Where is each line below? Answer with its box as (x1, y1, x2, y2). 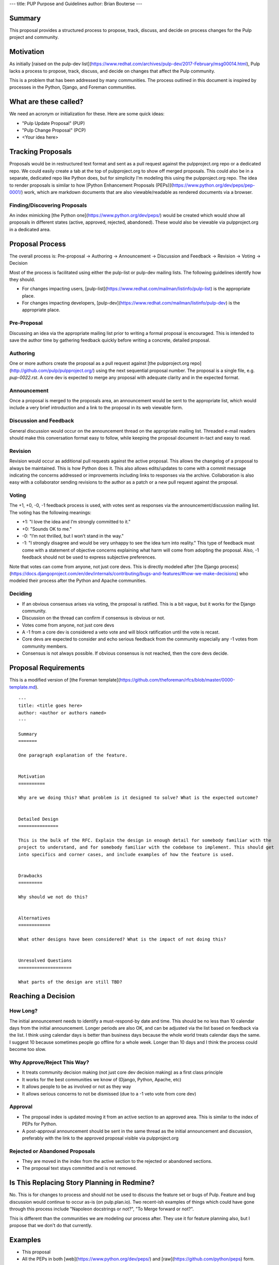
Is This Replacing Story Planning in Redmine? (9, 1178, 155, 1187)
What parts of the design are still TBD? (18, 979, 122, 985)
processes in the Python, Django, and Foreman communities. (9, 84, 136, 91)
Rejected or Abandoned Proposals (9, 1148, 96, 1155)
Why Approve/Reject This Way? (9, 1059, 89, 1066)
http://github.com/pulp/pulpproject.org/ (11, 367, 94, 373)
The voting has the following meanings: (9, 509, 91, 516)
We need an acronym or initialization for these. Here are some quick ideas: (9, 111, 165, 117)
